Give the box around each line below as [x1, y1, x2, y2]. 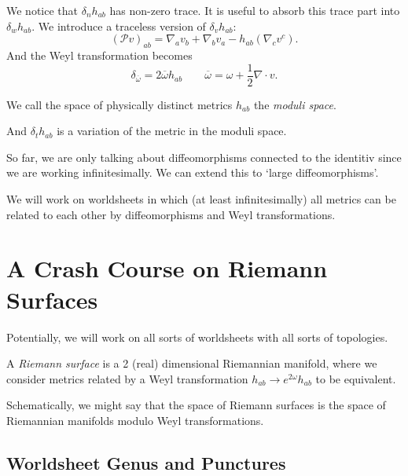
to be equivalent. [315, 370, 396, 386]
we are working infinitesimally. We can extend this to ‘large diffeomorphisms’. [6, 164, 379, 181]
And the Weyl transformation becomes [6, 46, 193, 63]
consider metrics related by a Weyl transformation [6, 370, 248, 386]
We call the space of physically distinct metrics [6, 96, 233, 112]
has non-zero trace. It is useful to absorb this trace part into [109, 2, 400, 18]
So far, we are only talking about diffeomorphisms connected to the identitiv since [6, 148, 402, 165]
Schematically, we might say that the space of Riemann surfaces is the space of [6, 397, 386, 413]
